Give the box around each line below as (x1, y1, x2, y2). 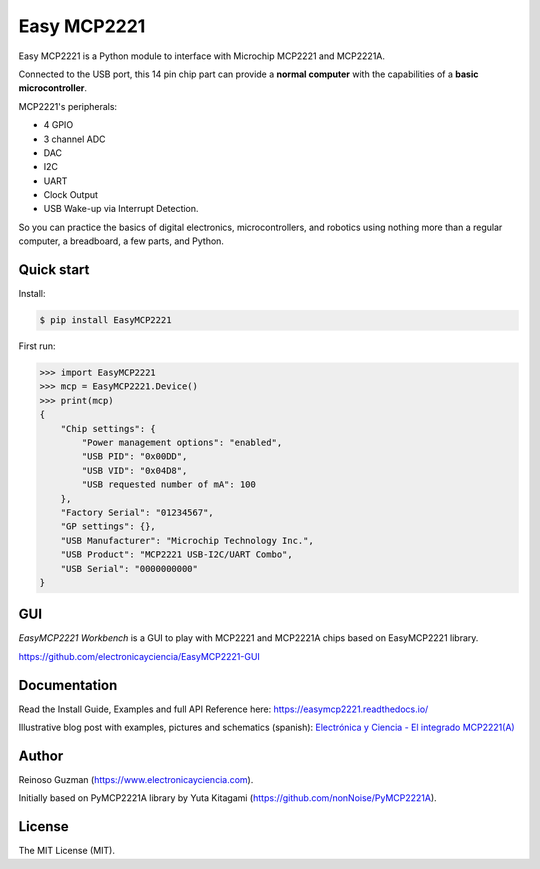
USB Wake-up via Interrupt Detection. (43, 203, 199, 215)
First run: (18, 340, 56, 352)
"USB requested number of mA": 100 (81, 479, 257, 490)
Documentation (18, 676, 118, 694)
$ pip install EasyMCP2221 (39, 315, 172, 326)
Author (18, 747, 64, 764)
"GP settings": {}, (60, 521, 157, 532)
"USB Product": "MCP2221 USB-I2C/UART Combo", (60, 549, 294, 560)
